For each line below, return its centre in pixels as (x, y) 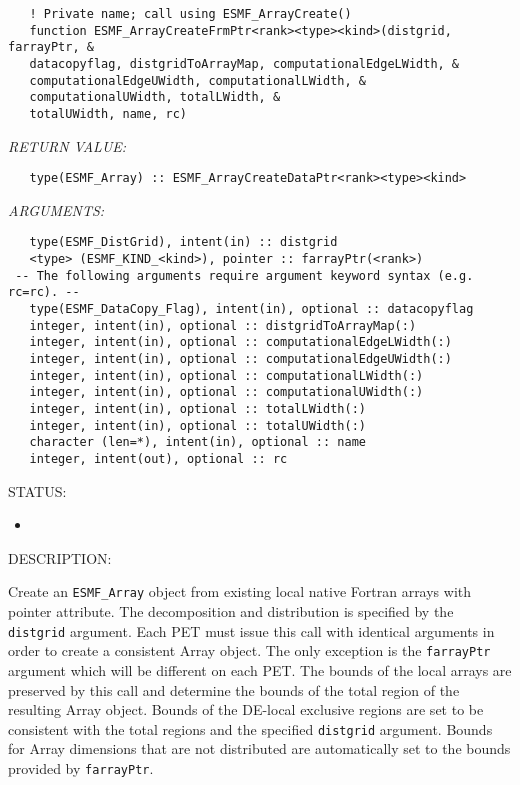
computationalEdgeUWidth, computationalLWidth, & (197, 80)
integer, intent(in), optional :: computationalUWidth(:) (226, 392)
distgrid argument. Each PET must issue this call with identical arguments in (251, 630)
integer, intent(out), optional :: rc (158, 458)
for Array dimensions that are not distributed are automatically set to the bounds (259, 748)
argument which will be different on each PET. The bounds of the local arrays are (260, 669)
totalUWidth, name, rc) (108, 113)
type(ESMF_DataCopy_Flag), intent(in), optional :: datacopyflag (251, 309)
